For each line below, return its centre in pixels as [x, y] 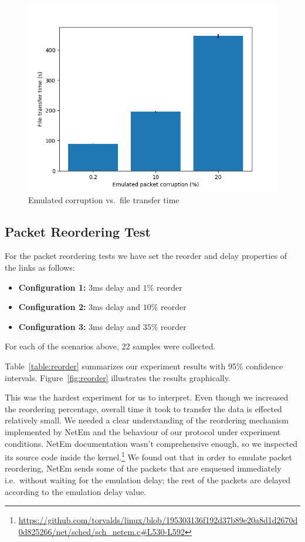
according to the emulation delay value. [76, 491]
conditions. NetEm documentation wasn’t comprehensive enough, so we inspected [151, 443]
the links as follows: [40, 267]
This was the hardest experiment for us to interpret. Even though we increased [147, 397]
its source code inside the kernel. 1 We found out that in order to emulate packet [148, 456]
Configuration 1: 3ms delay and [79, 287]
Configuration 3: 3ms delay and [79, 326]
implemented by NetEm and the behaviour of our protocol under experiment [143, 431]
